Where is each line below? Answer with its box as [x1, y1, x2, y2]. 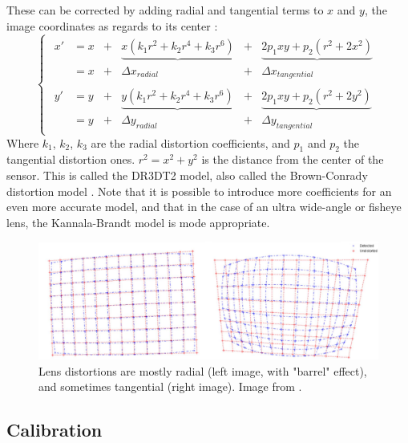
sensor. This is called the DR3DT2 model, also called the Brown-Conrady [6, 166, 368, 183]
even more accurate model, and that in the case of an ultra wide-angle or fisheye [6, 198, 402, 215]
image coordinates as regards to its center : [6, 17, 218, 34]
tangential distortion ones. [6, 151, 135, 168]
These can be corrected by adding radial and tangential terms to [6, 2, 324, 18]
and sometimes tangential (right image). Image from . [38, 378, 302, 395]
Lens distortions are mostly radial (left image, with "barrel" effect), [38, 362, 367, 379]
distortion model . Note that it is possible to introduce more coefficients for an [6, 182, 392, 199]
